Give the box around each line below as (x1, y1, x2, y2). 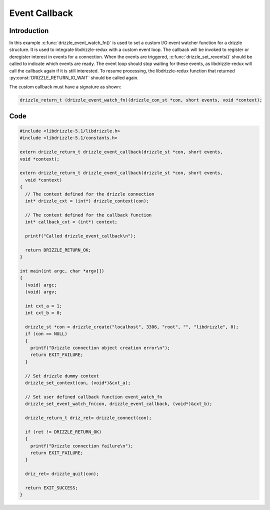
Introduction (9, 26, 49, 35)
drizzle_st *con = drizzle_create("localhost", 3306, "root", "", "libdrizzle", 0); (25, 324, 239, 329)
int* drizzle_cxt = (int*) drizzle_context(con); (25, 198, 149, 203)
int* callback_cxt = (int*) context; (25, 219, 117, 225)
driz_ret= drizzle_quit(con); (25, 471, 99, 477)
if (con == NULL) (25, 331, 67, 337)
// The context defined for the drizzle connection (25, 191, 154, 197)
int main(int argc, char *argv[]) (19, 268, 104, 273)
